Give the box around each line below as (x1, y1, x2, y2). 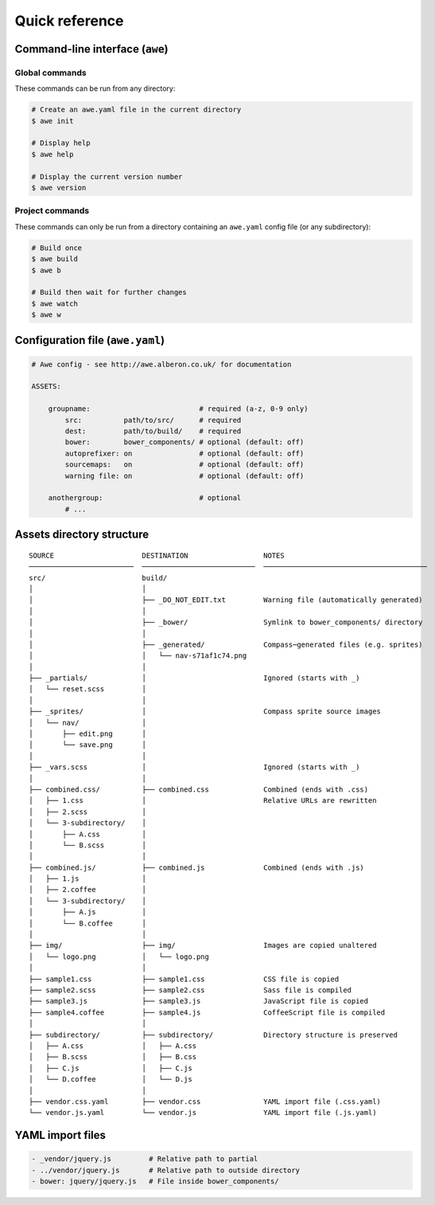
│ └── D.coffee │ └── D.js (29, 1075, 192, 1084)
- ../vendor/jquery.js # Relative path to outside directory (31, 1165, 301, 1175)
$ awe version (31, 183, 87, 193)
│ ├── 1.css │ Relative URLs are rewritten (29, 796, 377, 805)
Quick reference (14, 12, 124, 29)
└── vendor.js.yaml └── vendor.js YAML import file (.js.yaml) (29, 1108, 377, 1117)
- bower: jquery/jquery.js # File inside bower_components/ (31, 1177, 279, 1186)
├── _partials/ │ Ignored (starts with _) (29, 674, 360, 683)
